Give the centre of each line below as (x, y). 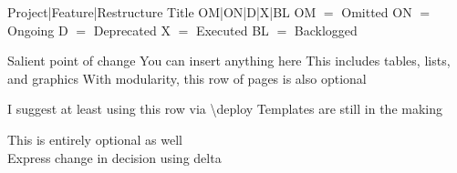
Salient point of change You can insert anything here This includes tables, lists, (229, 61)
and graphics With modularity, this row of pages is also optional (187, 78)
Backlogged (326, 30)
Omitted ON (377, 12)
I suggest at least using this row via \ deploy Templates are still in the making (225, 109)
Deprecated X (132, 30)
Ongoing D (38, 30)
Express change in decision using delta (114, 157)
